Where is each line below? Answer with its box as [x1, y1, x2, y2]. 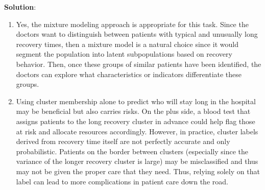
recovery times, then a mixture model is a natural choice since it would [16, 38, 238, 49]
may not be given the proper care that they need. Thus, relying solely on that [16, 165, 260, 176]
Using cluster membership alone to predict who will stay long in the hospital [16, 96, 256, 106]
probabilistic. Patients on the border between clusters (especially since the [16, 146, 249, 156]
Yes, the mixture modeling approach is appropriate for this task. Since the [16, 18, 249, 29]
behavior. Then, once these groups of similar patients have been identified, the [16, 58, 261, 69]
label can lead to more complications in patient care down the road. [16, 176, 228, 186]
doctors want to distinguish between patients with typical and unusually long [16, 29, 258, 39]
